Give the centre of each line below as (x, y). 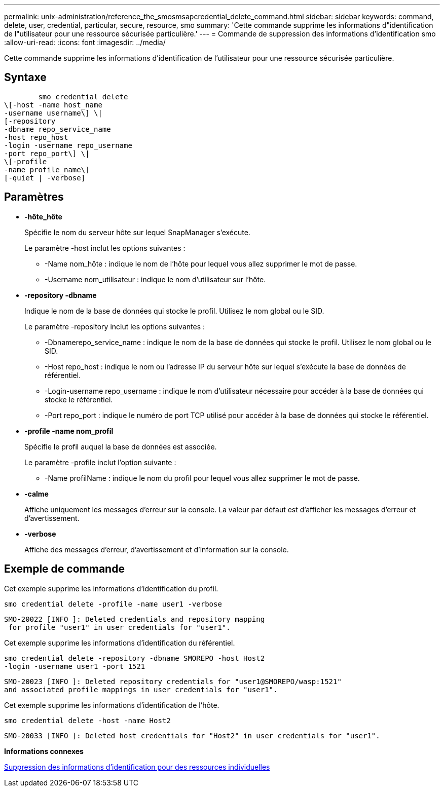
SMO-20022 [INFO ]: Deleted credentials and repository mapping (135, 619)
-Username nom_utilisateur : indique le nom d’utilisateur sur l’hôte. (155, 279)
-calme (36, 494)
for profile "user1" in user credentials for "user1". (119, 627)
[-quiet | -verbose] (45, 178)
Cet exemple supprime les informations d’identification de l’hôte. (112, 705)
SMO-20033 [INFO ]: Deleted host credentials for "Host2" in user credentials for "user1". (192, 736)
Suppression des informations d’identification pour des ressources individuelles (137, 767)
